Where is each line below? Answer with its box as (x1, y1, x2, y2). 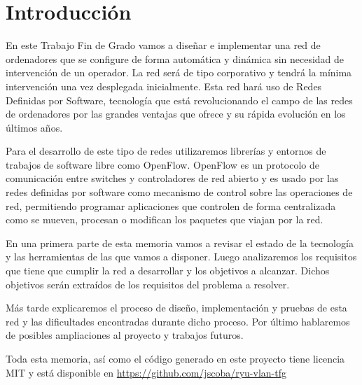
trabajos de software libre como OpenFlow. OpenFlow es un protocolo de (6, 157, 319, 171)
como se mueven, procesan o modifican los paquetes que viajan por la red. (6, 212, 323, 227)
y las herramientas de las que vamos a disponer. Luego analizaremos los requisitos (6, 249, 357, 264)
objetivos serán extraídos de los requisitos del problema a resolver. (6, 276, 290, 291)
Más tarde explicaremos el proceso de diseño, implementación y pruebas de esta (6, 300, 347, 315)
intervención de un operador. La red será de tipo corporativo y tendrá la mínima (6, 65, 352, 80)
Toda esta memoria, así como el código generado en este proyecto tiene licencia (6, 351, 345, 365)
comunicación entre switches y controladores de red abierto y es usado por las (6, 171, 339, 185)
